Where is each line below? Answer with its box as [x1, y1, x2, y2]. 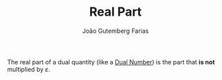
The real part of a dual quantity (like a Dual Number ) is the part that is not [7, 57, 215, 66]
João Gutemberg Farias [82, 27, 149, 35]
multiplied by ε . [7, 65, 50, 73]
